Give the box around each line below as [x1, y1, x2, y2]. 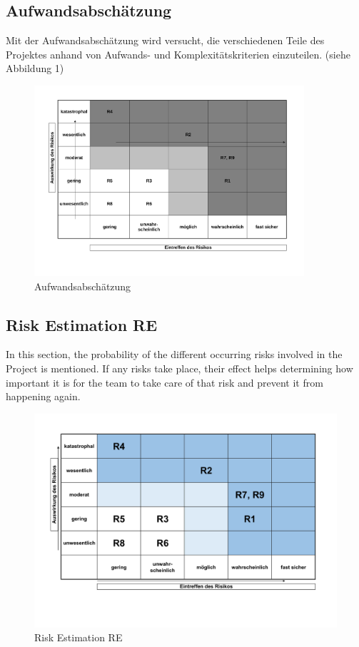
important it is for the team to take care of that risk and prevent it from [6, 375, 323, 389]
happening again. [6, 389, 81, 404]
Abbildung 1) [6, 61, 64, 76]
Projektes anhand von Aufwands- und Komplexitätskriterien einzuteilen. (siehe [6, 46, 350, 61]
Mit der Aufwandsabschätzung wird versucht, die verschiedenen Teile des [6, 33, 325, 48]
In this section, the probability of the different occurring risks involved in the [6, 347, 343, 362]
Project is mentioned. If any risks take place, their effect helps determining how [6, 361, 353, 376]
